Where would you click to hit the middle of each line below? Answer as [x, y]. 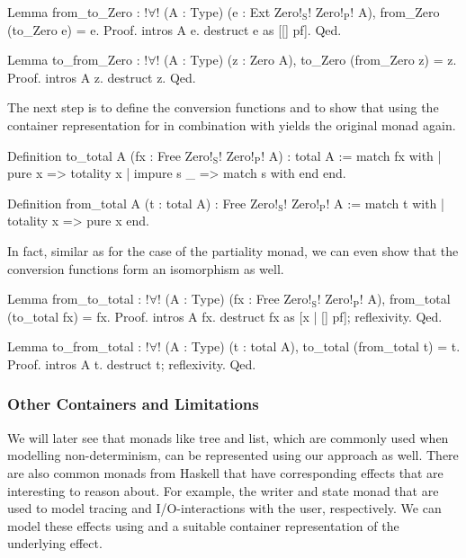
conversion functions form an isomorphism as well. [146, 268]
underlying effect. [55, 543]
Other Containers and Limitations [133, 404]
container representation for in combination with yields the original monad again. [232, 124]
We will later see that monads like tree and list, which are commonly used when [228, 437]
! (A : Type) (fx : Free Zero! [235, 299]
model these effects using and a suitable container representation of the [203, 525]
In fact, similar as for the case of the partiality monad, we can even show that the [233, 250]
